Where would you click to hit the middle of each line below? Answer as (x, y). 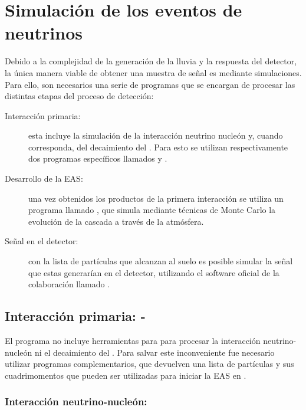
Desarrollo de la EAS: (44, 178)
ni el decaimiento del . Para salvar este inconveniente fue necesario (154, 352)
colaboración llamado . (69, 284)
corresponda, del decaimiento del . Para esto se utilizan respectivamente (158, 147)
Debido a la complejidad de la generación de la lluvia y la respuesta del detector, (151, 61)
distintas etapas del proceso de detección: (79, 96)
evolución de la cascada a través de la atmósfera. (116, 221)
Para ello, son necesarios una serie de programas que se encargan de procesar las (150, 84)
